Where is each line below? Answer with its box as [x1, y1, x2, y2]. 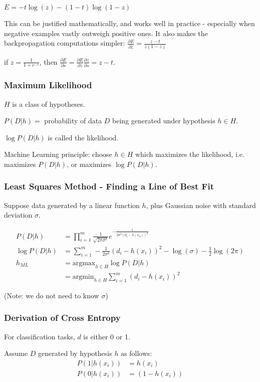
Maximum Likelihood [4, 79, 92, 91]
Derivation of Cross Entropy [4, 311, 121, 324]
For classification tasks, [4, 331, 75, 341]
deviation [4, 210, 33, 220]
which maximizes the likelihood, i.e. [135, 149, 244, 159]
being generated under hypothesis [112, 115, 215, 126]
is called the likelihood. [48, 132, 119, 142]
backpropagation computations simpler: [4, 38, 125, 48]
